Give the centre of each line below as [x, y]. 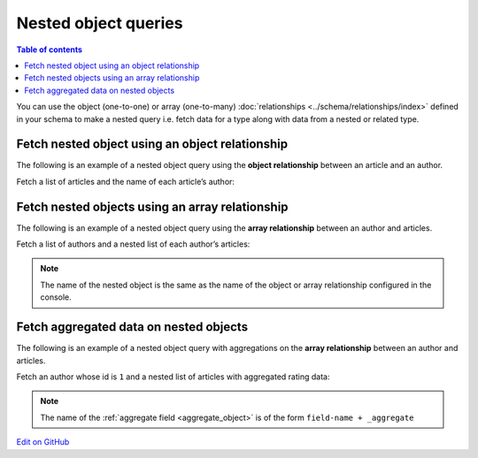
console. [56, 297]
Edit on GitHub [43, 442]
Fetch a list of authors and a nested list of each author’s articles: [133, 244]
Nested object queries [100, 23]
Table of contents [50, 50]
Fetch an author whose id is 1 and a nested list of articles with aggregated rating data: [173, 377]
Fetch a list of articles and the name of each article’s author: [125, 181]
